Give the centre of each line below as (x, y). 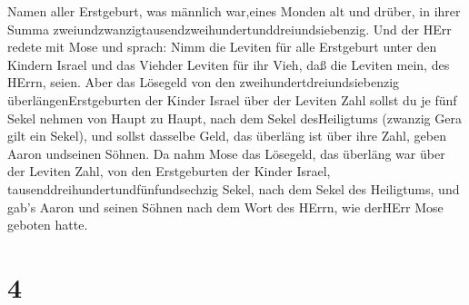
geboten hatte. (48, 225)
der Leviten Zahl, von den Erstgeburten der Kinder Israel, (169, 171)
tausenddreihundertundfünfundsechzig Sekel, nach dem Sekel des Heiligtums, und (234, 188)
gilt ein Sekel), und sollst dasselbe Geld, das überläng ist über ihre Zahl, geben (227, 136)
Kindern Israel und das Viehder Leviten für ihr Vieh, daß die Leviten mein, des (229, 64)
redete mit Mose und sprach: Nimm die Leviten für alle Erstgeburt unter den (222, 47)
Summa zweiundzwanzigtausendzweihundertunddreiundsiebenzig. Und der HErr (230, 29)
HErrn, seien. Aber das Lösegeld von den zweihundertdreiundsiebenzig (204, 82)
